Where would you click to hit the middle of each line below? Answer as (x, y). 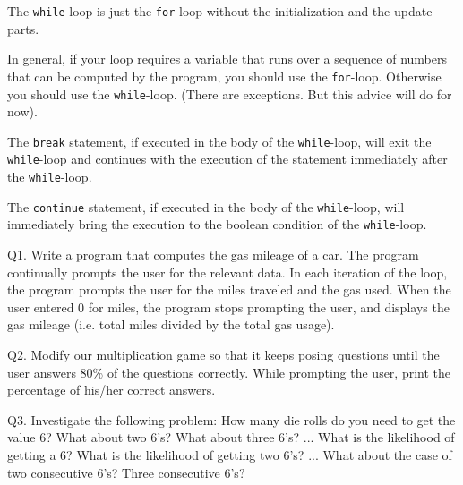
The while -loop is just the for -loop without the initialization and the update (220, 11)
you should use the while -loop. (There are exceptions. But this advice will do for (230, 94)
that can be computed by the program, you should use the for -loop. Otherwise (224, 76)
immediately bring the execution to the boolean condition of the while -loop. (217, 224)
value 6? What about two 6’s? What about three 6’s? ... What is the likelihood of (231, 437)
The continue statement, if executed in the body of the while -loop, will (206, 206)
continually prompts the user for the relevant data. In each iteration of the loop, (227, 272)
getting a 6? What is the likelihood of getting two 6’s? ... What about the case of (230, 454)
